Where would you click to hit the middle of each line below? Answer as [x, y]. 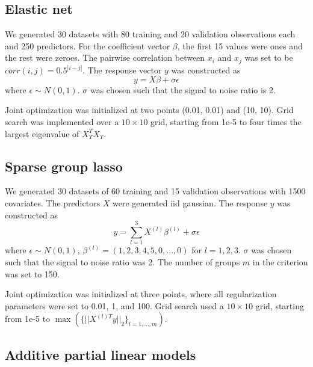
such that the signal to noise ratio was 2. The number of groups [122, 261]
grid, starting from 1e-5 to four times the [226, 122]
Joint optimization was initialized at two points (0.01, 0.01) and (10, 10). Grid [149, 110]
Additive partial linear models [101, 354]
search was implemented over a [62, 122]
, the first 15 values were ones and [240, 45]
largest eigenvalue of [42, 133]
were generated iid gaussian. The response [190, 203]
